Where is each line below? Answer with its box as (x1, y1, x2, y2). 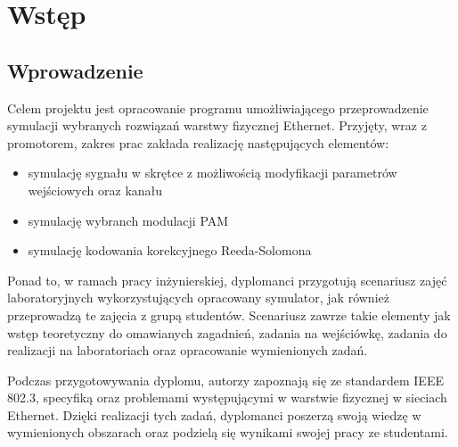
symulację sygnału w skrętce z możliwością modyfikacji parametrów (28, 163, 397, 182)
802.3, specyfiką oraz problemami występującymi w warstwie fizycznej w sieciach (7, 388, 447, 407)
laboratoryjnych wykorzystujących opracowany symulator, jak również (7, 288, 389, 307)
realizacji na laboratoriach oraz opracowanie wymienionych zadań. (7, 341, 368, 360)
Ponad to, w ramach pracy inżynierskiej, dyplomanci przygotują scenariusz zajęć (7, 270, 447, 289)
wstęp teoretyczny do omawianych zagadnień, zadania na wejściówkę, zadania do (7, 323, 447, 342)
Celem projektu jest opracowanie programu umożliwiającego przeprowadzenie (7, 98, 429, 117)
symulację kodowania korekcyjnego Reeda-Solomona (28, 241, 312, 260)
